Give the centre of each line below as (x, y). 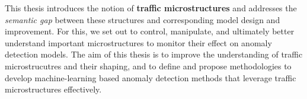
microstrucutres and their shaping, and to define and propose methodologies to (148, 66)
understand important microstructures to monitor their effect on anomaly (138, 42)
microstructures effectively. (53, 89)
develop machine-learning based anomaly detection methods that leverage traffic (151, 77)
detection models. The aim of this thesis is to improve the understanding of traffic (154, 54)
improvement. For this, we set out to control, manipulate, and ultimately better (150, 31)
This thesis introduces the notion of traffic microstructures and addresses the (151, 8)
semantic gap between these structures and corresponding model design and (143, 19)
